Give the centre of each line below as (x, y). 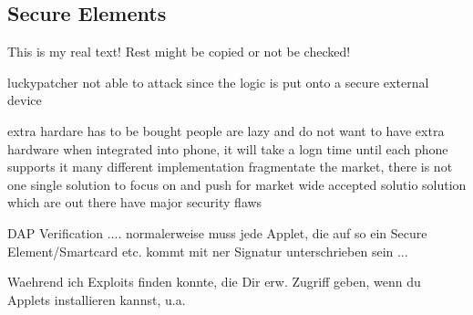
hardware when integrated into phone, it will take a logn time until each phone (228, 148)
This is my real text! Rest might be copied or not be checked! (179, 52)
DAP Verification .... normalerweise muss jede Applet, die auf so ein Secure (217, 232)
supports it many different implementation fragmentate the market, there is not (230, 167)
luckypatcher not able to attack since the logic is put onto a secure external (218, 82)
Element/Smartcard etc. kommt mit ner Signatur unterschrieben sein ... (208, 251)
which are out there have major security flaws (135, 202)
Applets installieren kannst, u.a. (97, 299)
